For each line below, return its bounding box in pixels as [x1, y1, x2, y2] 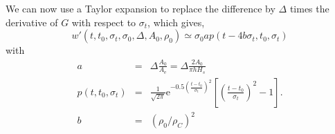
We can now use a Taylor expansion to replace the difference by [6, 1, 275, 15]
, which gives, [147, 15, 205, 29]
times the [289, 1, 329, 15]
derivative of [6, 15, 58, 29]
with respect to [71, 15, 136, 29]
